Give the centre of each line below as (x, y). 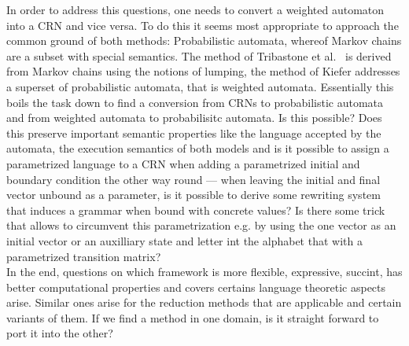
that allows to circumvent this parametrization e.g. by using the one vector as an (201, 225)
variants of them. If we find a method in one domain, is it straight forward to (193, 317)
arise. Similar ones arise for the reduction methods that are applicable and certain (204, 302)
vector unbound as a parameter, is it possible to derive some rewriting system (193, 195)
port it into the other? (60, 333)
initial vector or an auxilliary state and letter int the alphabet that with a (184, 240)
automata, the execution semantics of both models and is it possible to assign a (198, 148)
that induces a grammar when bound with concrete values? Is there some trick (196, 210)
